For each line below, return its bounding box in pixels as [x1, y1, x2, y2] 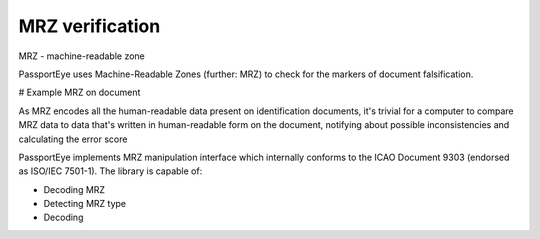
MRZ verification [18, 15, 161, 37]
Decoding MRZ [43, 183, 105, 195]
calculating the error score [18, 133, 128, 145]
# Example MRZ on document [18, 86, 141, 99]
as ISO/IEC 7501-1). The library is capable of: [18, 165, 203, 177]
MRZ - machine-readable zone [18, 50, 145, 62]
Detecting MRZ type [43, 198, 127, 210]
